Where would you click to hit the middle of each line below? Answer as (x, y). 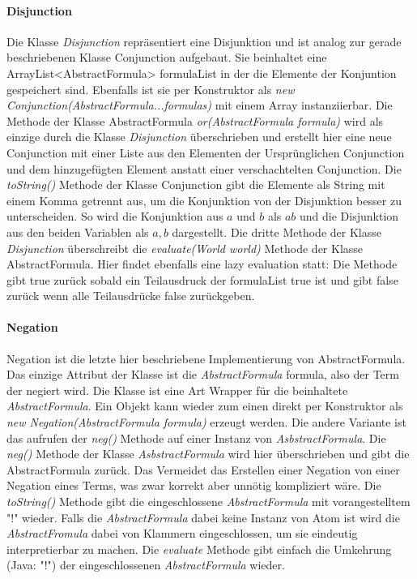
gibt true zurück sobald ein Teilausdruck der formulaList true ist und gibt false (202, 279)
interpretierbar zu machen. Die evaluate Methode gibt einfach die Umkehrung (199, 549)
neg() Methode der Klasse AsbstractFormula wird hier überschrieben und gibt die (208, 454)
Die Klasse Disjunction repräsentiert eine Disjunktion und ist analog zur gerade (204, 41)
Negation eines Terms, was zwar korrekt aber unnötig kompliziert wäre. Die (194, 485)
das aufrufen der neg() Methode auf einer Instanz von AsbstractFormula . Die (196, 437)
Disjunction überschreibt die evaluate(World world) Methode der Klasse (185, 248)
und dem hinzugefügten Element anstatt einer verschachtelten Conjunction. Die (204, 168)
